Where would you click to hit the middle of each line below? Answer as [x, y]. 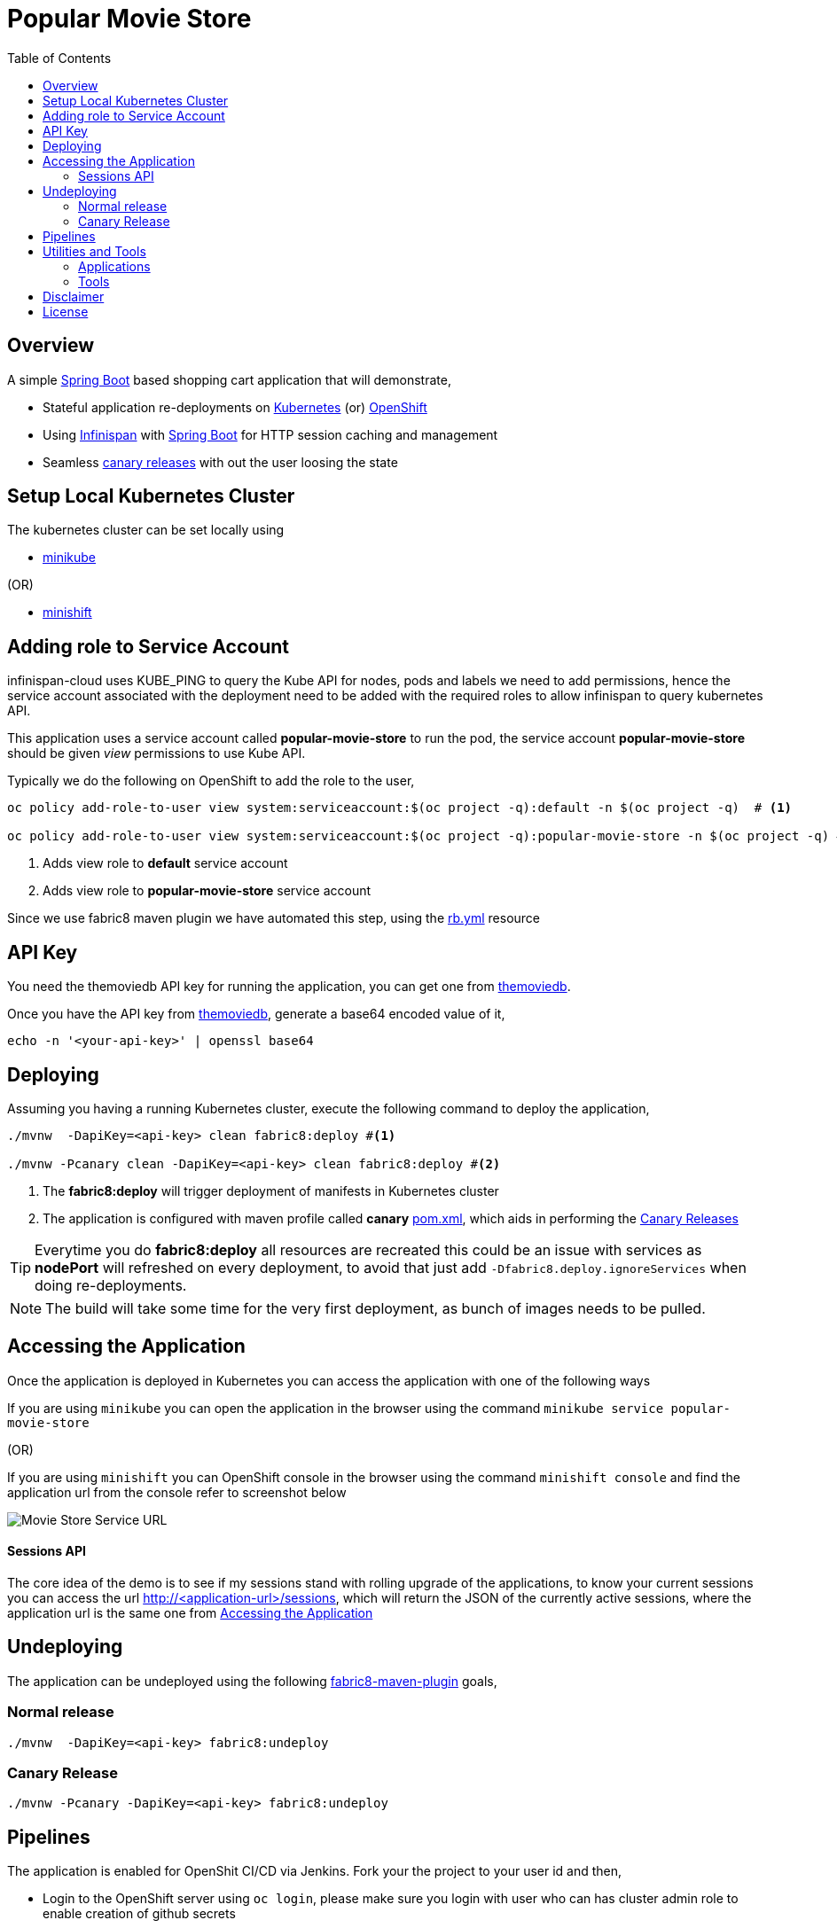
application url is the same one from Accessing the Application [190, 1613]
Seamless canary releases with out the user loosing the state [220, 462]
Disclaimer [74, 296]
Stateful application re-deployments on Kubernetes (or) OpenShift [235, 407]
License [66, 311]
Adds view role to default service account [165, 863]
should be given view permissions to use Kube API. [156, 753]
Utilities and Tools [94, 251]
